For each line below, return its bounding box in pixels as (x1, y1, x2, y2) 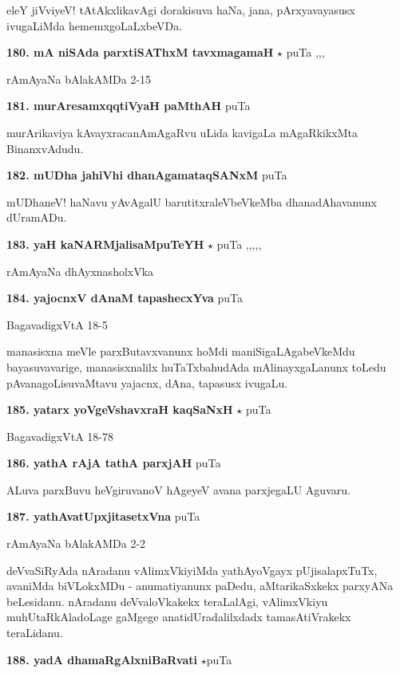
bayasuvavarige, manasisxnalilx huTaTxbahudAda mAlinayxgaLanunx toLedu (6, 358, 386, 375)
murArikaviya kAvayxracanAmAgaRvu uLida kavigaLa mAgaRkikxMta (6, 124, 358, 140)
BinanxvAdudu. (6, 140, 84, 156)
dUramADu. (6, 209, 67, 226)
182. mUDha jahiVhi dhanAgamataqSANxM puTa (6, 167, 287, 183)
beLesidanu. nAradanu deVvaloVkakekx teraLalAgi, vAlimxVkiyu (6, 592, 328, 609)
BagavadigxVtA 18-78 (6, 427, 113, 444)
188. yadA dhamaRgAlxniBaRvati (6, 651, 198, 667)
